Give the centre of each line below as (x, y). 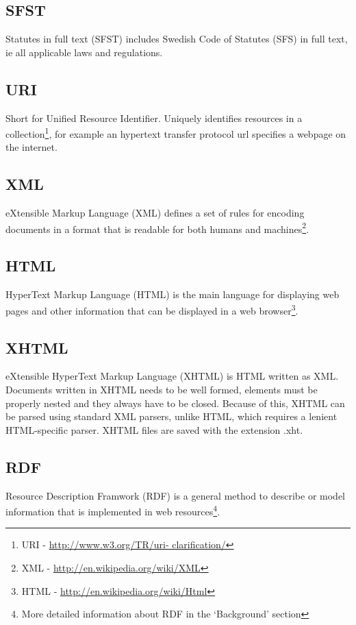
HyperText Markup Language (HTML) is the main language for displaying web (173, 294)
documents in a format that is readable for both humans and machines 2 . (157, 228)
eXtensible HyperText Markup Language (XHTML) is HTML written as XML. (172, 376)
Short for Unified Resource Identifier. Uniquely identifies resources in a (154, 118)
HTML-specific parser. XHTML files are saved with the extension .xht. (154, 429)
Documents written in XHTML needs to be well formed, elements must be (162, 389)
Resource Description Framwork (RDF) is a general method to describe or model (175, 495)
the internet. (31, 147)
